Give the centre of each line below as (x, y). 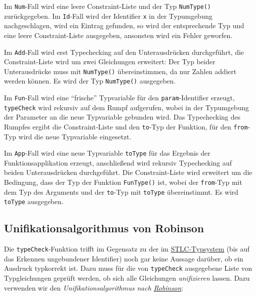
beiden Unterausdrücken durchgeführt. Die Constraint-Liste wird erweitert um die (128, 172)
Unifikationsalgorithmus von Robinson (104, 228)
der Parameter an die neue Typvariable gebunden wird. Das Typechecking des (122, 117)
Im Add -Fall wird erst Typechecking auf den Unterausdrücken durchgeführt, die (124, 52)
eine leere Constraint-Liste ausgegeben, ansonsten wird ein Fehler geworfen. (118, 35)
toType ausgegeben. (34, 201)
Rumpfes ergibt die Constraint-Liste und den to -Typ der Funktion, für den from (126, 126)
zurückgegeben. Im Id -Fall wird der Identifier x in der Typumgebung (108, 16)
